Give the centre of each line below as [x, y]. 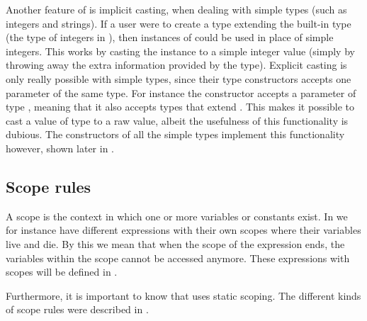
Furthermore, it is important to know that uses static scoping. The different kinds [183, 295]
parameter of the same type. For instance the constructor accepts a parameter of [181, 92]
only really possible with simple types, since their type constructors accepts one [179, 78]
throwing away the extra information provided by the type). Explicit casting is [176, 65]
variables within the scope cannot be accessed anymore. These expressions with [178, 258]
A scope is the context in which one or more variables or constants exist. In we [177, 216]
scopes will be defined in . [62, 272]
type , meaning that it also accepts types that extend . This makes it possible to [180, 107]
